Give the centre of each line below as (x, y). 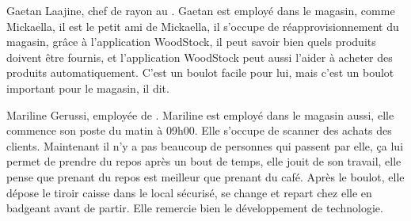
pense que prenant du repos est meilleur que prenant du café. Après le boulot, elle (205, 176)
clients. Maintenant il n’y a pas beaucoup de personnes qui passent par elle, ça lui (205, 145)
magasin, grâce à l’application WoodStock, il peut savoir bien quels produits (191, 42)
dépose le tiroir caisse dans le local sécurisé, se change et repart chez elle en (189, 192)
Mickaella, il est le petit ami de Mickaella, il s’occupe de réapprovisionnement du (203, 26)
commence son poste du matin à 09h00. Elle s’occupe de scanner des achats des (199, 130)
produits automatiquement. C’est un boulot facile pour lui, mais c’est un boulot (200, 72)
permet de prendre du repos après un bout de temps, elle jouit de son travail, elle (204, 161)
